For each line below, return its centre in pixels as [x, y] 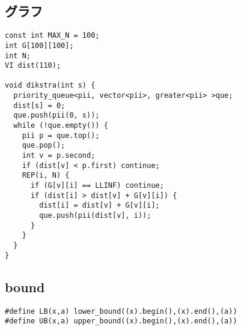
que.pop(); [44, 145]
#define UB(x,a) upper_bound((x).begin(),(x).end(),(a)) [121, 321]
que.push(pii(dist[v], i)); [95, 216]
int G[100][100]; [39, 45]
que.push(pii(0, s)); [56, 115]
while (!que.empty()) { [61, 126]
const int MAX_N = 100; [52, 36]
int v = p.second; [59, 156]
